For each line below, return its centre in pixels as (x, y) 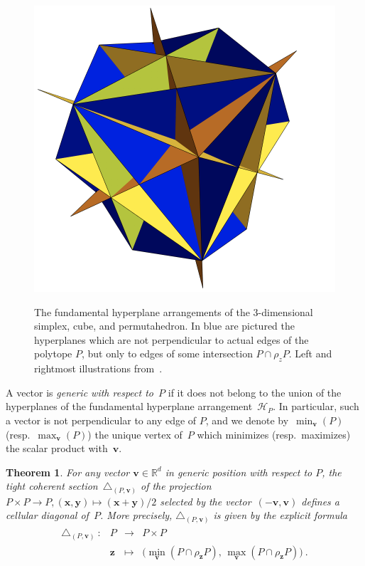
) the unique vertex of (135, 434)
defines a (320, 501)
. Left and (310, 353)
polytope (53, 353)
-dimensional (285, 311)
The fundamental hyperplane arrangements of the (142, 311)
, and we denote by (247, 420)
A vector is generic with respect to (80, 392)
